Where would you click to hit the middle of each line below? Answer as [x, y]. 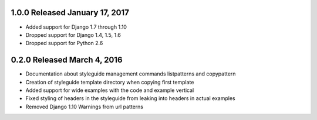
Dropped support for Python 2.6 [64, 43]
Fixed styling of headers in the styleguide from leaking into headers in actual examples [130, 98]
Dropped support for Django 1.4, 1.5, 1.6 [73, 35]
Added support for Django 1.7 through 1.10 [76, 27]
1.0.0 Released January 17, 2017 [70, 13]
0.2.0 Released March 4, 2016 [67, 60]
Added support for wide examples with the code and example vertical [110, 90]
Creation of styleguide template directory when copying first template [110, 82]
